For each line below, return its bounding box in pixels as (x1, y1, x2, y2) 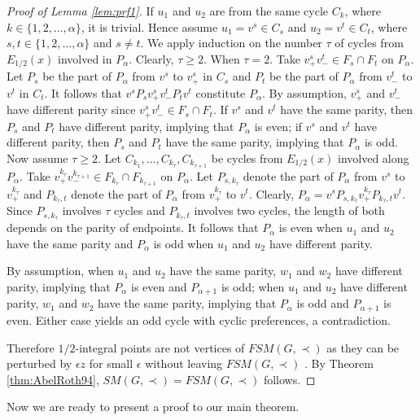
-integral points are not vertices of (75, 339, 245, 356)
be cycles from (211, 149, 283, 166)
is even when (278, 219, 343, 236)
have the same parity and (7, 234, 133, 252)
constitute (195, 84, 246, 101)
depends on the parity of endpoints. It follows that (7, 219, 259, 236)
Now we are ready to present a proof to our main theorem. (7, 398, 300, 415)
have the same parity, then (280, 101, 413, 118)
